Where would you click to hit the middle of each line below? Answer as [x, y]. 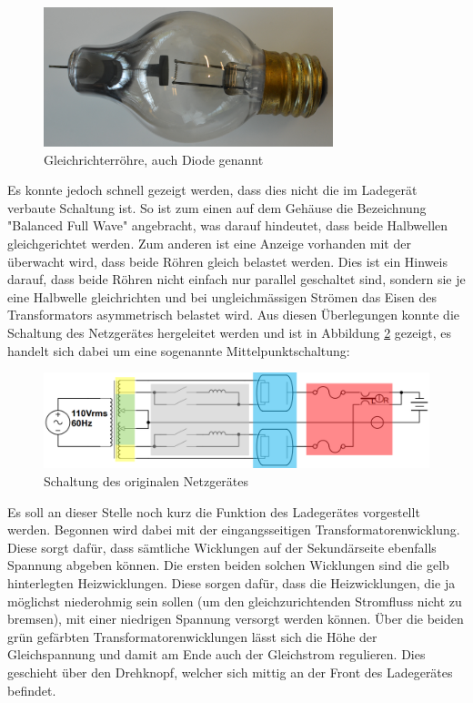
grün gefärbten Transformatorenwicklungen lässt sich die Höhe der [192, 636]
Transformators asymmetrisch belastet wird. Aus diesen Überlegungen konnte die [233, 315]
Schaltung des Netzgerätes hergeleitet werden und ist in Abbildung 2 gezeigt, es [230, 333]
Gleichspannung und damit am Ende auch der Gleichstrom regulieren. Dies [216, 654]
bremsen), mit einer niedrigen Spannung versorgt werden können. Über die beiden [236, 619]
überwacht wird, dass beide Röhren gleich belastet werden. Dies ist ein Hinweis [227, 261]
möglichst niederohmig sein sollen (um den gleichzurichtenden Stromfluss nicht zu [235, 601]
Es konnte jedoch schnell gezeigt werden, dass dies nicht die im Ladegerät [212, 190]
